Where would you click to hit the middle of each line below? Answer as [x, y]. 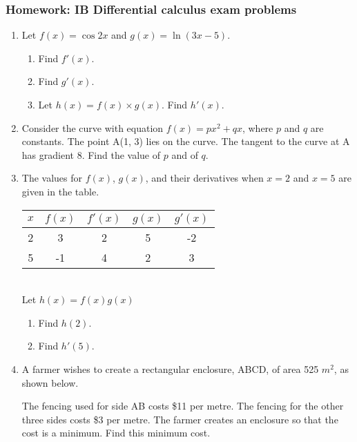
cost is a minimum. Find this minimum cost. [116, 433]
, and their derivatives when [204, 178]
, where [258, 127]
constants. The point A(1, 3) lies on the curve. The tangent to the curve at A [186, 141]
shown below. [50, 382]
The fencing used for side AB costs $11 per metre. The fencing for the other [183, 406]
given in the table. [60, 191]
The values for [52, 178]
